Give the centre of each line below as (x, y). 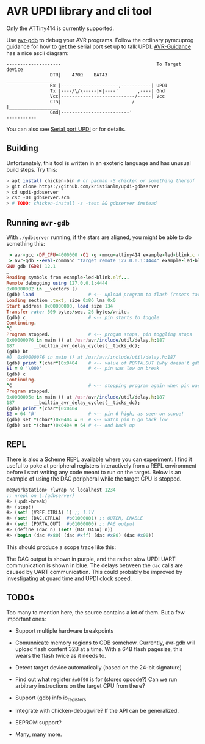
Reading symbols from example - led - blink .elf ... (68, 278)
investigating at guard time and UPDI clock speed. (69, 578)
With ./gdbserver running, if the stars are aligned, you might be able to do (99, 237)
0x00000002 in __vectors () (42, 289)
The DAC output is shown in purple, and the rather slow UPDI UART (91, 559)
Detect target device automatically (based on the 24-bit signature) (98, 667)
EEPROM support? (38, 723)
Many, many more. (38, 734)
